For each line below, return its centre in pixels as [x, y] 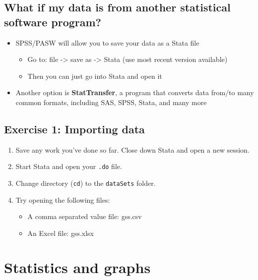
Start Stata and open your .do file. [69, 166]
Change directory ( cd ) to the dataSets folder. [86, 183]
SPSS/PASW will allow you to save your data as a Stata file [107, 42]
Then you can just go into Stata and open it [95, 76]
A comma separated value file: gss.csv [85, 216]
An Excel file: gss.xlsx [61, 233]
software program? [53, 22]
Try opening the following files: [63, 199]
